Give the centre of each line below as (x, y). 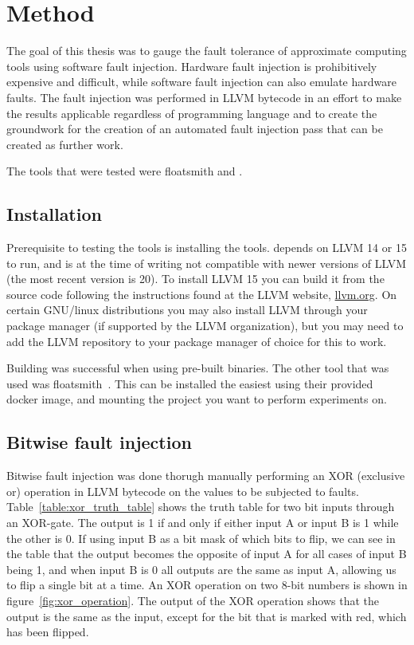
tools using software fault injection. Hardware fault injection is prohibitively (192, 66)
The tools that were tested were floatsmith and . (125, 171)
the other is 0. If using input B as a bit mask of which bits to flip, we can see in (201, 538)
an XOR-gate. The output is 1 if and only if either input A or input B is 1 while (203, 522)
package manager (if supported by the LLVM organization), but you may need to (205, 326)
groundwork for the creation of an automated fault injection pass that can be (195, 129)
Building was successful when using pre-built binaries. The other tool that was (198, 368)
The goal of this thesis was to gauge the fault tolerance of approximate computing (207, 51)
